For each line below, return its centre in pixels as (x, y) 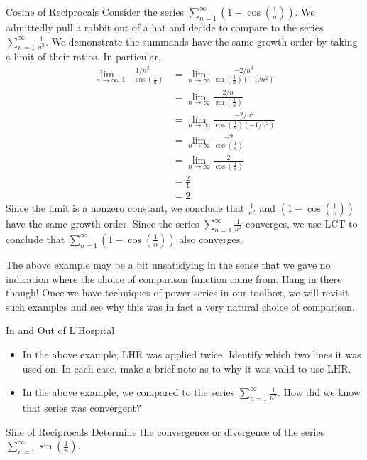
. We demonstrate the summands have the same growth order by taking (202, 41)
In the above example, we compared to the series (128, 392)
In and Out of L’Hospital (60, 330)
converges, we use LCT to (302, 224)
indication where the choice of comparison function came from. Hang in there (174, 278)
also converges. (211, 239)
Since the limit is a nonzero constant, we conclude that (125, 208)
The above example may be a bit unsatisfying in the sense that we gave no (168, 264)
